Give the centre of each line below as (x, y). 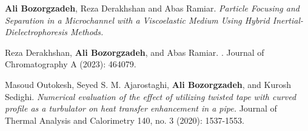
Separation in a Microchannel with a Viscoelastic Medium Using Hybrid (137, 20)
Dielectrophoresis (36, 32)
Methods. (87, 32)
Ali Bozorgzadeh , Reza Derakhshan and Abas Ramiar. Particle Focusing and (152, 8)
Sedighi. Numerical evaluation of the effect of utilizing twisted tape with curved (151, 96)
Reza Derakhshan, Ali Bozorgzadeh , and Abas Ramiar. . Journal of (135, 52)
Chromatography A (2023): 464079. (71, 64)
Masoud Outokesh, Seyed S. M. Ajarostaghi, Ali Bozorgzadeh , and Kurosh (148, 84)
